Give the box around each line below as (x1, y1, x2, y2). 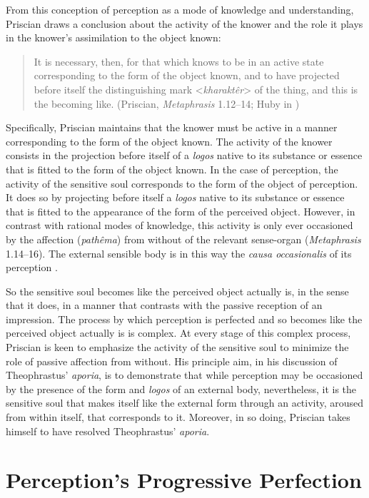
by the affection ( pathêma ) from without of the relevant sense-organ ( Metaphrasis (6, 231, 361, 246)
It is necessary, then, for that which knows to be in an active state (34, 54, 324, 68)
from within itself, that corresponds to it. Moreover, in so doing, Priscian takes (6, 410, 350, 425)
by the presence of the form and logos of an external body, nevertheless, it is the (6, 381, 357, 396)
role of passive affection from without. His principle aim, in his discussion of (6, 353, 338, 368)
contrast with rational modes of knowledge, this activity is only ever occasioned (6, 218, 353, 233)
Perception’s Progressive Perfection (6, 465, 362, 494)
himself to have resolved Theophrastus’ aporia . (6, 423, 210, 438)
